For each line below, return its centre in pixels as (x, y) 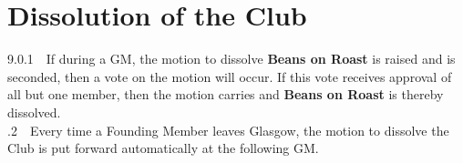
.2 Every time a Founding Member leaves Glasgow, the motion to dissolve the (228, 130)
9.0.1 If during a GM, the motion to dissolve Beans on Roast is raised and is (231, 59)
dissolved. (34, 112)
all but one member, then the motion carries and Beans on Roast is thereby (226, 94)
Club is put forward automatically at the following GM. (163, 148)
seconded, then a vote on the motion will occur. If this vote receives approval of (230, 76)
